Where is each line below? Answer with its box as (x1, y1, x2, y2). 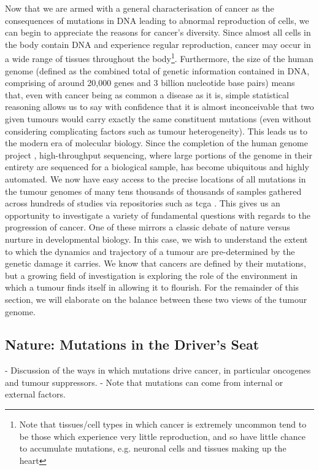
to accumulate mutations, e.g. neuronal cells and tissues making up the (19, 442, 286, 455)
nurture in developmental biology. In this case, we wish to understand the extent (5, 232, 308, 245)
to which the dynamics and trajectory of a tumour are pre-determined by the (5, 245, 295, 257)
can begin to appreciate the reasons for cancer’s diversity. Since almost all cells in (5, 26, 311, 39)
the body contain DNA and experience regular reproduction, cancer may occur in (5, 37, 311, 50)
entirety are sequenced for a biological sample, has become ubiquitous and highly (5, 160, 309, 173)
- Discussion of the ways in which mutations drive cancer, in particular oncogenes (5, 364, 311, 377)
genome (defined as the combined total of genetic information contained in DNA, (5, 64, 310, 77)
